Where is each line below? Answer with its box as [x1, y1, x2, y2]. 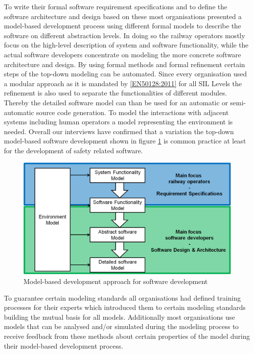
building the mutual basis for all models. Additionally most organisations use [4, 311, 235, 322]
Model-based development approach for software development [23, 276, 208, 286]
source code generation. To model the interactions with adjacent [36, 107, 229, 117]
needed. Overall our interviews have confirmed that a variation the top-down [4, 126, 234, 136]
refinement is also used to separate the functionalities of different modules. [4, 88, 227, 98]
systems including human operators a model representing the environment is [4, 117, 233, 127]
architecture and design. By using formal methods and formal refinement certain [4, 59, 245, 69]
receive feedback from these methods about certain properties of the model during [4, 331, 250, 341]
